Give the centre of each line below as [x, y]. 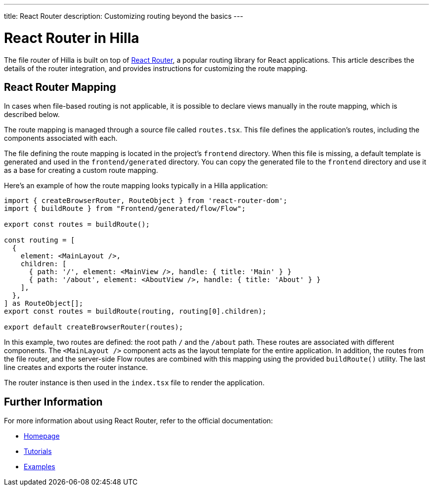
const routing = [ [40, 240]
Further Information [53, 402]
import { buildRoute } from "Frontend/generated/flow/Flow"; [125, 209]
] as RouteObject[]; [44, 304]
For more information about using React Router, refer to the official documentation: [138, 421]
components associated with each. [61, 138]
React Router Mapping [60, 87]
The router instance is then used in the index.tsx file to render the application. [134, 383]
